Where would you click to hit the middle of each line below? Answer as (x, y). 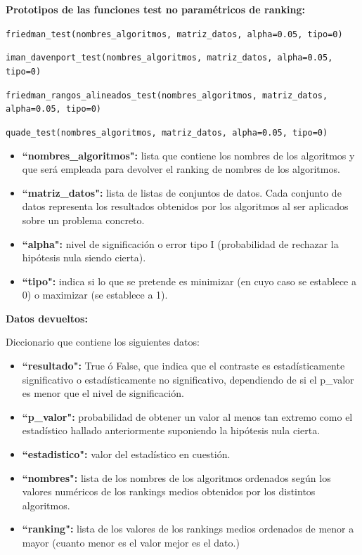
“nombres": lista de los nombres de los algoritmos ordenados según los (176, 477)
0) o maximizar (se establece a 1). (95, 295)
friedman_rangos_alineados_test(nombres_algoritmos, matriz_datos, (167, 95)
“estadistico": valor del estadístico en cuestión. (126, 454)
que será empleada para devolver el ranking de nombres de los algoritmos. (181, 169)
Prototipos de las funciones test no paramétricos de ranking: (155, 9)
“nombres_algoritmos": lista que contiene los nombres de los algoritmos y (188, 155)
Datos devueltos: (47, 318)
